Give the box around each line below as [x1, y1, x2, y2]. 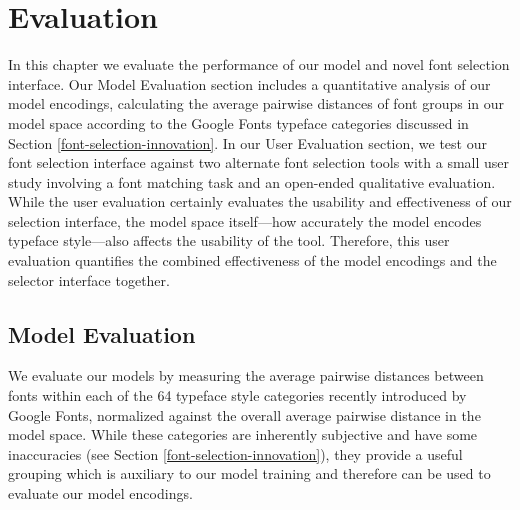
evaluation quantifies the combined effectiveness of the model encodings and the [8, 250, 497, 271]
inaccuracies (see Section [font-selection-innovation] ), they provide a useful [8, 443, 463, 464]
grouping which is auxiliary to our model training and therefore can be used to [8, 463, 491, 484]
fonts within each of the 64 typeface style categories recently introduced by [8, 385, 467, 406]
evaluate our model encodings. [8, 483, 193, 504]
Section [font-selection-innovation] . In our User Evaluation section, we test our [8, 132, 487, 153]
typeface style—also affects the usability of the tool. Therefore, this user [8, 230, 450, 251]
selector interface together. [8, 269, 170, 290]
